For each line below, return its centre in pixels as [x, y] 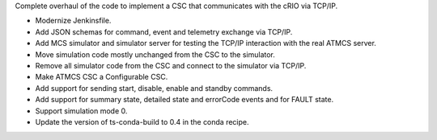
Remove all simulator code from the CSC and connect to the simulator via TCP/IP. [171, 65]
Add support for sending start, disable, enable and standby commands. [154, 88]
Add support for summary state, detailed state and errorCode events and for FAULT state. [185, 100]
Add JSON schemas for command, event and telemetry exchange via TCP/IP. [164, 31]
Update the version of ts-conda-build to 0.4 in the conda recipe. [142, 121]
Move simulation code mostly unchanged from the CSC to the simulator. [155, 54]
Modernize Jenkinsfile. [73, 21]
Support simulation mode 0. [81, 111]
